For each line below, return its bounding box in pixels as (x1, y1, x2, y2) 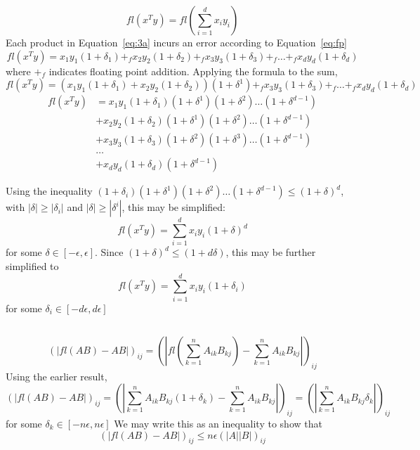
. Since (94, 245, 124, 259)
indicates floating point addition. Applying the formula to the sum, (48, 63, 338, 78)
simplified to (6, 259, 59, 274)
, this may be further (225, 245, 316, 259)
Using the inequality (6, 184, 93, 198)
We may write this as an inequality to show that (114, 416, 322, 430)
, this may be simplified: (122, 200, 226, 214)
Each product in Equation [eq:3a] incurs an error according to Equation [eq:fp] (6, 35, 347, 49)
